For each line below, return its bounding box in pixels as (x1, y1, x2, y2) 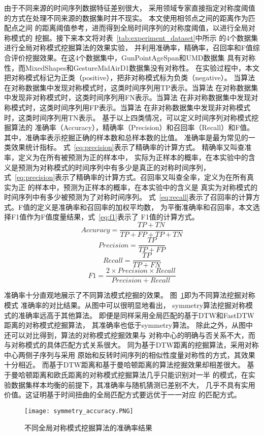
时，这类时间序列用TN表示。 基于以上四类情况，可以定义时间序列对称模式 (4, 112, 252, 122)
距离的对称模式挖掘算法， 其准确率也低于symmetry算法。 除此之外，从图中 (4, 320, 253, 330)
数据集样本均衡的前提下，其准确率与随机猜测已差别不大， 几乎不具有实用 (11, 379, 255, 390)
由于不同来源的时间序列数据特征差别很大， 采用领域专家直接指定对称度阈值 (4, 3, 255, 13)
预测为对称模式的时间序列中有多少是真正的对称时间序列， (18, 162, 210, 172)
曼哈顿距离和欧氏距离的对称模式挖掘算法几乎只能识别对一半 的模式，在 (11, 369, 248, 380)
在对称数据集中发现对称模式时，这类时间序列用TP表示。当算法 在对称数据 (4, 82, 251, 92)
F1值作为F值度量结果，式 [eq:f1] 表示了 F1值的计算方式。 (11, 211, 199, 222)
